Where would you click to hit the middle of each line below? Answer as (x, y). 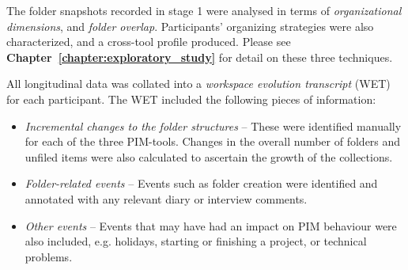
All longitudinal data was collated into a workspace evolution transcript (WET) (198, 84)
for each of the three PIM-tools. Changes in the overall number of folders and (213, 141)
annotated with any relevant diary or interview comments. (166, 198)
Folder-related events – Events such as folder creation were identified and (201, 183)
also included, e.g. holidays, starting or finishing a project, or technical (196, 241)
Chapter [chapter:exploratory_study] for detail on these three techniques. (200, 57)
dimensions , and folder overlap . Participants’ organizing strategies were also (190, 26)
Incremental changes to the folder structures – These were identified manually (213, 125)
